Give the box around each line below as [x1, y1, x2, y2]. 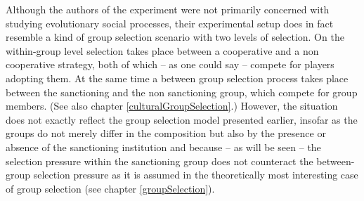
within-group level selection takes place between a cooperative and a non [6, 43, 319, 58]
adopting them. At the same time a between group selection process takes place [6, 70, 349, 85]
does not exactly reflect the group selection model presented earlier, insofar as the [6, 112, 358, 127]
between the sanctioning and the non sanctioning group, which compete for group [6, 84, 358, 99]
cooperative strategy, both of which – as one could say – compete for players [6, 57, 334, 72]
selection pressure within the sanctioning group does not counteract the [6, 153, 313, 168]
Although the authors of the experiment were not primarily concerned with [6, 2, 330, 16]
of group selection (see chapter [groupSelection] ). [6, 181, 215, 195]
